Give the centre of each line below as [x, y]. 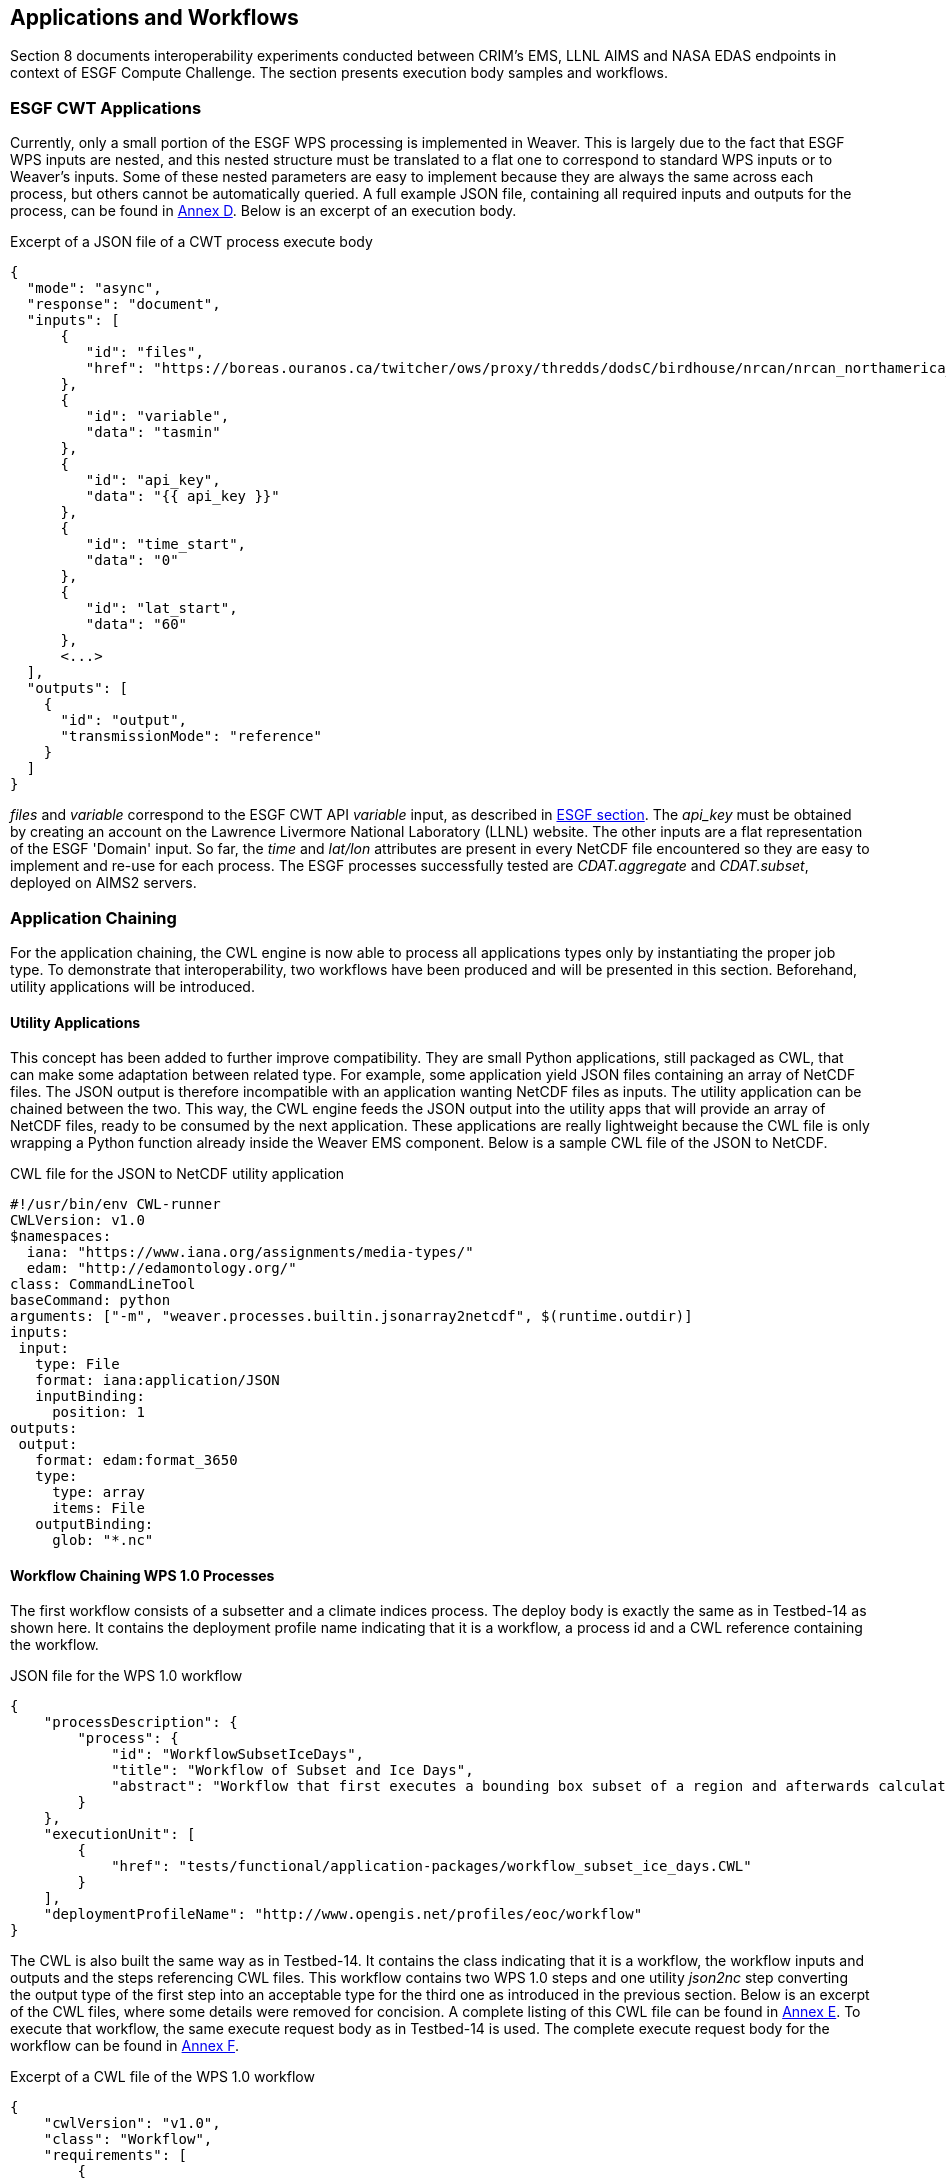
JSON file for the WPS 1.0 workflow [126, 1676]
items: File [98, 1508]
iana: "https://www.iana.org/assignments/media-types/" [250, 1252]
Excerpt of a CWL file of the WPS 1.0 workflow [162, 2077]
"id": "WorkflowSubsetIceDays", [238, 1754]
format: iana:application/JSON [157, 1380]
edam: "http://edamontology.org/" [161, 1268]
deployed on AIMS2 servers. [103, 883]
